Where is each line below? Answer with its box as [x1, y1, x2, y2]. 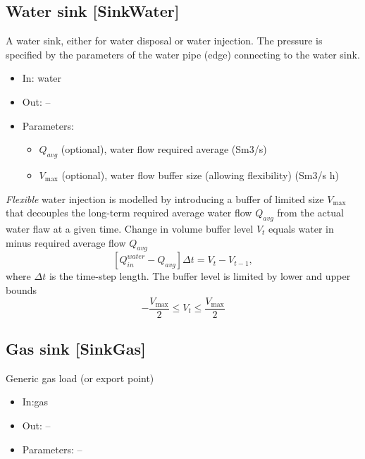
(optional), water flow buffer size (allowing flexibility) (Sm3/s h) [61, 167, 339, 182]
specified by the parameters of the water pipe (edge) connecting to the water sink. [6, 47, 360, 61]
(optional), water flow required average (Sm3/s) [61, 142, 267, 157]
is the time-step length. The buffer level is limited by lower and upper [49, 269, 351, 283]
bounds [6, 282, 37, 297]
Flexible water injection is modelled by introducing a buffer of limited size [6, 191, 324, 206]
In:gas [22, 394, 49, 409]
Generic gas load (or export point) [6, 370, 154, 385]
